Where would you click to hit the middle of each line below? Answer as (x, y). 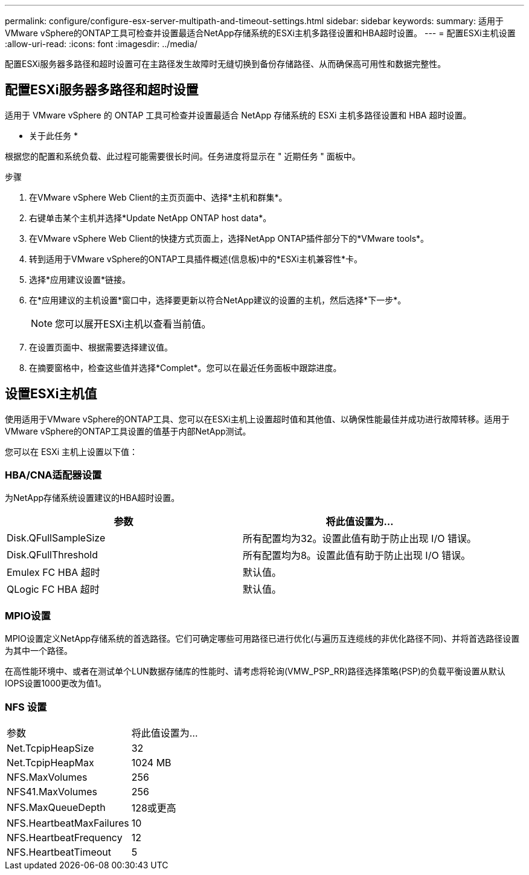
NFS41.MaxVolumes (52, 791)
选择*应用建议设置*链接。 (80, 279)
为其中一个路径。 (39, 651)
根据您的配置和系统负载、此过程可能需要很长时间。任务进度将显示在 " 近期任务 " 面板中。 (183, 156)
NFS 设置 (26, 707)
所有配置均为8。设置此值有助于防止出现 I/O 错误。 (357, 556)
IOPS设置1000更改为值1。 (56, 683)
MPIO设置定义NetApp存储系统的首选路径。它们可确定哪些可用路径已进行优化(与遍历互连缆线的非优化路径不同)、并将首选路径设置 (262, 639)
